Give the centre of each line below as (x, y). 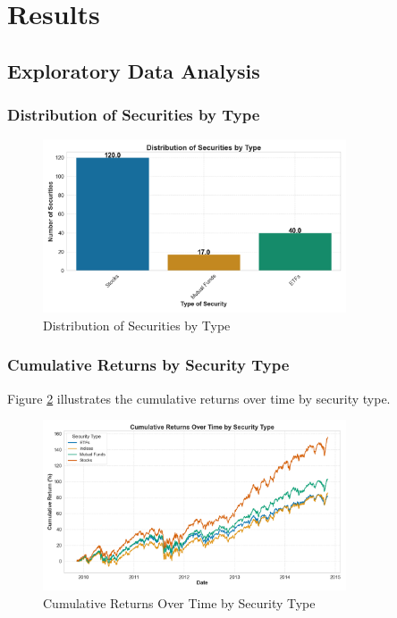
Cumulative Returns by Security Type (148, 365)
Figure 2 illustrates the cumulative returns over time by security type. (199, 398)
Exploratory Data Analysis (134, 70)
